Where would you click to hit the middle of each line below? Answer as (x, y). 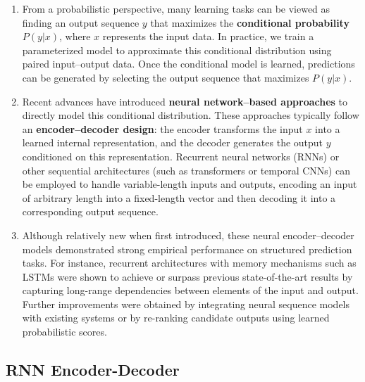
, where (75, 36)
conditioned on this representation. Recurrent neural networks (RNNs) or (181, 156)
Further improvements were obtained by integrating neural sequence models (186, 304)
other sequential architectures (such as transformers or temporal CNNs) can (186, 170)
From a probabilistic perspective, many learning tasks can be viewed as (176, 8)
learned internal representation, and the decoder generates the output (173, 142)
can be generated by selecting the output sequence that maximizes (166, 77)
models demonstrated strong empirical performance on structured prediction (187, 249)
